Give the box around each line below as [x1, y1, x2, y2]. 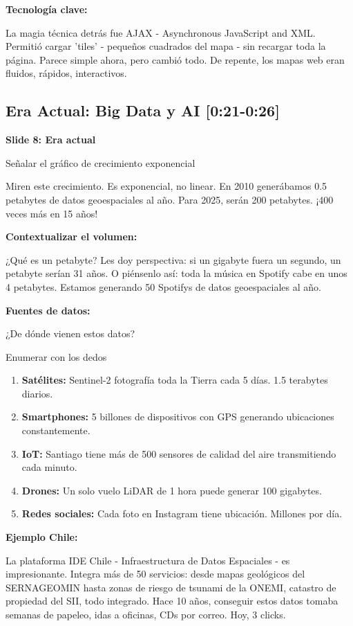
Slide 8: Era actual [6, 132, 96, 147]
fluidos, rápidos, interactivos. [6, 66, 127, 80]
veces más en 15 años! [6, 206, 98, 220]
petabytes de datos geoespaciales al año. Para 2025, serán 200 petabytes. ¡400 [6, 192, 334, 206]
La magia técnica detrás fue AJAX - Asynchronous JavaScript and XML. [6, 25, 316, 39]
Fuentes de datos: [6, 303, 90, 317]
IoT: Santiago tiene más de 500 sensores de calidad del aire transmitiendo [21, 446, 336, 460]
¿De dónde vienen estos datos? [6, 326, 135, 341]
